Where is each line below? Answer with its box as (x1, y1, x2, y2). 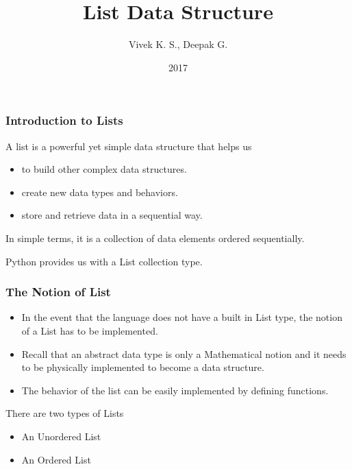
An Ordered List (21, 452, 91, 466)
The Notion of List (5, 283, 111, 300)
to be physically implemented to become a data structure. (21, 360, 264, 374)
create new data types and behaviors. (21, 184, 178, 199)
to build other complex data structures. (21, 162, 187, 176)
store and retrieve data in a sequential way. (21, 208, 203, 222)
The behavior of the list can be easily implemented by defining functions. (21, 383, 329, 397)
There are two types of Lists (5, 406, 124, 420)
